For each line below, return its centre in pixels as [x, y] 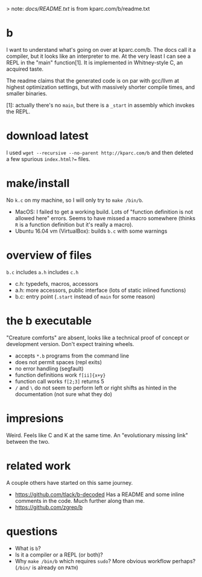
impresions [35, 418]
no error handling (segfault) [49, 368]
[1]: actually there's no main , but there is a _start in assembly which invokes [100, 105]
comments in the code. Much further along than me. [80, 500]
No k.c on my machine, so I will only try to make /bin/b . [75, 200]
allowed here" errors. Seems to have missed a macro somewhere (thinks [105, 218]
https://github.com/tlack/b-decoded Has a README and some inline [99, 494]
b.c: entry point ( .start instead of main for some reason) [85, 296]
